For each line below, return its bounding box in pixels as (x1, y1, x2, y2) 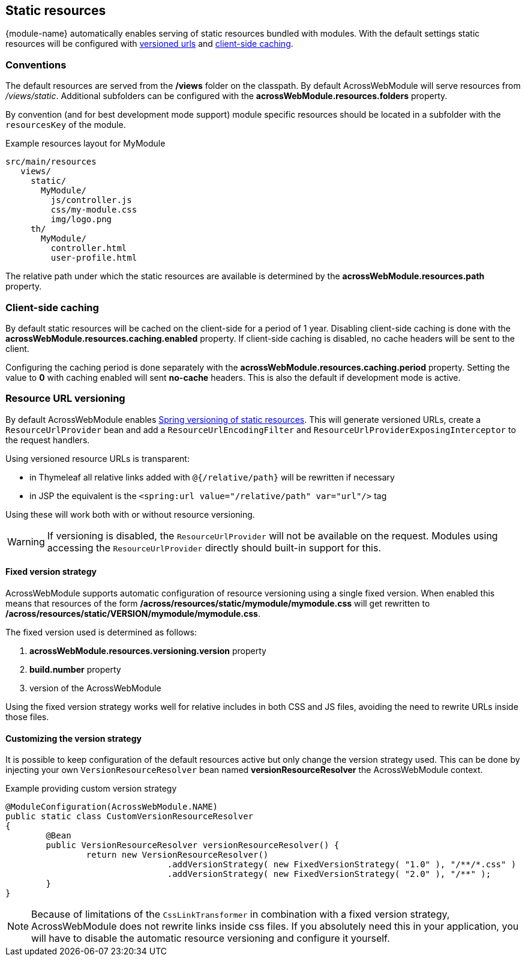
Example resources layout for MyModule (5, 138, 166, 149)
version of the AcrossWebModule (29, 682, 161, 693)
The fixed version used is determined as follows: (5, 626, 197, 637)
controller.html (50, 243, 127, 253)
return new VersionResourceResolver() (86, 850, 269, 860)
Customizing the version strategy (5, 733, 142, 744)
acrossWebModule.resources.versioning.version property (29, 645, 266, 656)
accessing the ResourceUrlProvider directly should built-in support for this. (47, 541, 382, 554)
